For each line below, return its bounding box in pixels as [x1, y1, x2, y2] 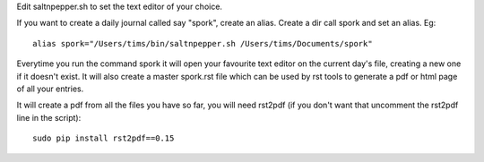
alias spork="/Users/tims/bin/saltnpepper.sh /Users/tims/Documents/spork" [32, 38, 373, 48]
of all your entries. [16, 83, 84, 94]
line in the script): [16, 112, 82, 123]
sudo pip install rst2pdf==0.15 [32, 133, 175, 143]
